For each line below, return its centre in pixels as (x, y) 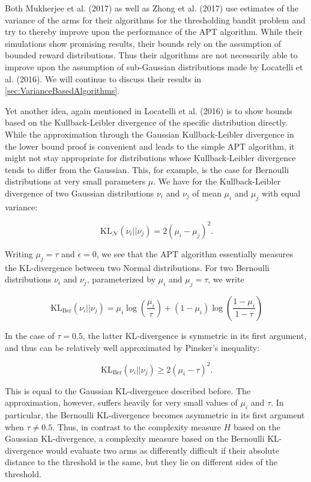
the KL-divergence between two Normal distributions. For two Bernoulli (137, 267)
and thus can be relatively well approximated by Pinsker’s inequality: (132, 347)
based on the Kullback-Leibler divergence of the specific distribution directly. (146, 122)
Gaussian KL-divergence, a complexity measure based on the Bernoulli (135, 438)
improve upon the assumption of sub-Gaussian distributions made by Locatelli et (154, 66)
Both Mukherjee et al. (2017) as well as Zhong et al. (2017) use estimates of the (152, 8)
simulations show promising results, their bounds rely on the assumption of (143, 43)
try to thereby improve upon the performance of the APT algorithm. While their (154, 32)
